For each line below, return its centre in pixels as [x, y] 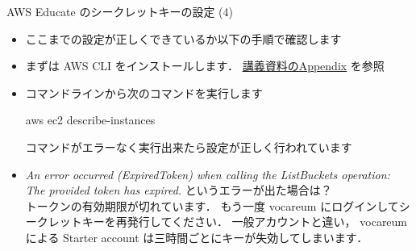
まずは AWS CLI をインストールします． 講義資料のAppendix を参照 [205, 66]
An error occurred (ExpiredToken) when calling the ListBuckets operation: [208, 174]
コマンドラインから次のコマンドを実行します [144, 92]
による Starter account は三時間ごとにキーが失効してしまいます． [197, 237]
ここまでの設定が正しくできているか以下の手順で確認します [183, 38]
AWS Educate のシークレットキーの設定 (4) [120, 11]
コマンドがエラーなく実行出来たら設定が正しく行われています [189, 146]
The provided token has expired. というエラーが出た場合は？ [179, 190]
